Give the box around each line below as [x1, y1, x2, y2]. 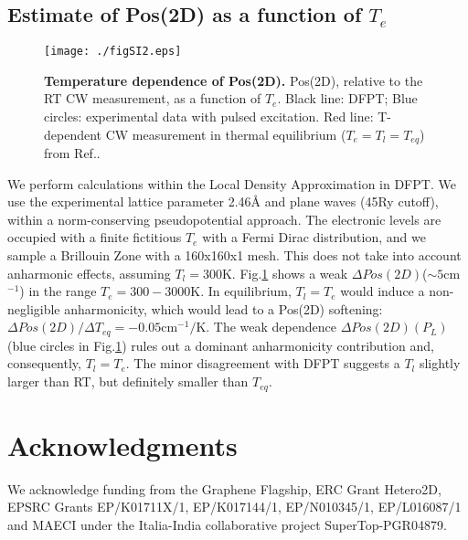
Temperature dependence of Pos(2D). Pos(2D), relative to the [44, 70, 423, 90]
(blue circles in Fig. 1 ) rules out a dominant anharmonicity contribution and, [7, 335, 434, 355]
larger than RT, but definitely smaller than [7, 372, 249, 391]
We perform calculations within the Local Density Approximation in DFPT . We [7, 174, 456, 193]
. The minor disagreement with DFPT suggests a [125, 354, 400, 373]
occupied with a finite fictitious [7, 228, 182, 247]
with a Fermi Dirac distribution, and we [202, 228, 426, 247]
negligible [7, 299, 60, 318]
